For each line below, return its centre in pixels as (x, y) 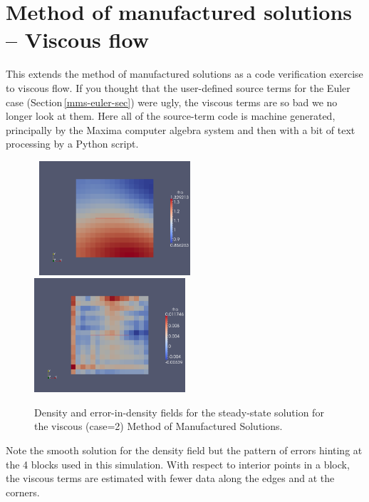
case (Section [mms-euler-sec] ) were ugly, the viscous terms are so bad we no (172, 102)
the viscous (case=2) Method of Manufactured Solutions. (158, 426)
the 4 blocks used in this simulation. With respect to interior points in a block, (178, 464)
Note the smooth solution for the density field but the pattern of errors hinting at (184, 450)
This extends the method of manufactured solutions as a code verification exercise (184, 74)
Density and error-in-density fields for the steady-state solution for (179, 412)
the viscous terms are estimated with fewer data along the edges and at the (170, 478)
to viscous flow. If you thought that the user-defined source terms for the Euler (178, 87)
